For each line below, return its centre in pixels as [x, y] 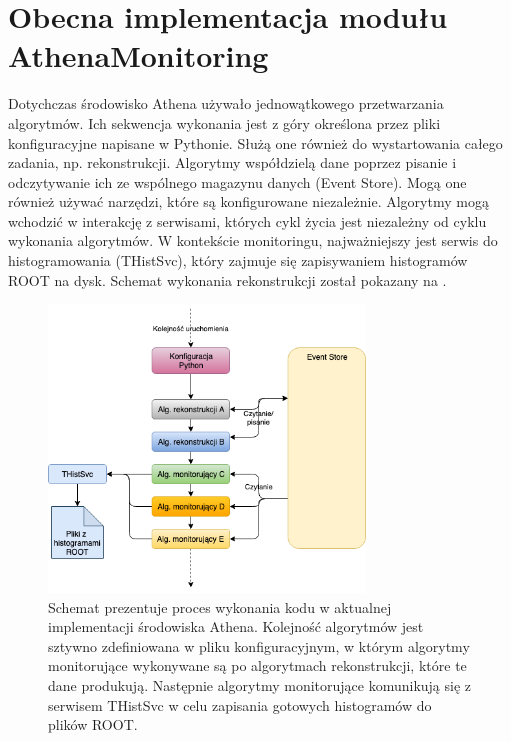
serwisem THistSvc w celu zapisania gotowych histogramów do [240, 704]
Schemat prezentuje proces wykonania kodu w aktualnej [220, 606]
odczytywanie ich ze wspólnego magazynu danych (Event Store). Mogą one [237, 181]
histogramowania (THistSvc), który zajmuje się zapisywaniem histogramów [238, 260]
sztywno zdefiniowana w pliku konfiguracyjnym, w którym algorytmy [259, 645]
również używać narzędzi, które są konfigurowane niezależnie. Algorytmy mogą [248, 201]
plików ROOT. [93, 724]
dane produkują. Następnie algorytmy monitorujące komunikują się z [260, 685]
